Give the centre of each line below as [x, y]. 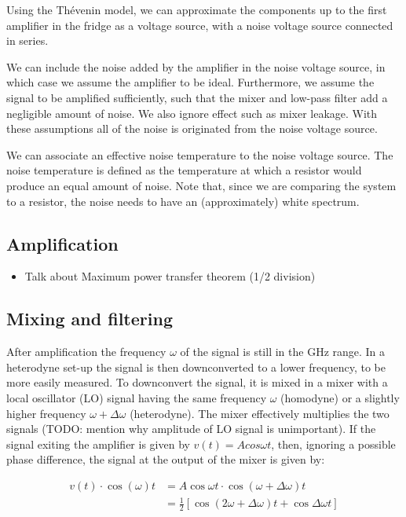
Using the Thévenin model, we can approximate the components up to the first [197, 9]
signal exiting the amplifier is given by [98, 444]
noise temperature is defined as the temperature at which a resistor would [184, 170]
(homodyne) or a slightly [340, 397]
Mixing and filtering [90, 319]
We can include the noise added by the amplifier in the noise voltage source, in [196, 66]
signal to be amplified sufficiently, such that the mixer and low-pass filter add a [197, 97]
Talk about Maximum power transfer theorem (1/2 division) [170, 276]
